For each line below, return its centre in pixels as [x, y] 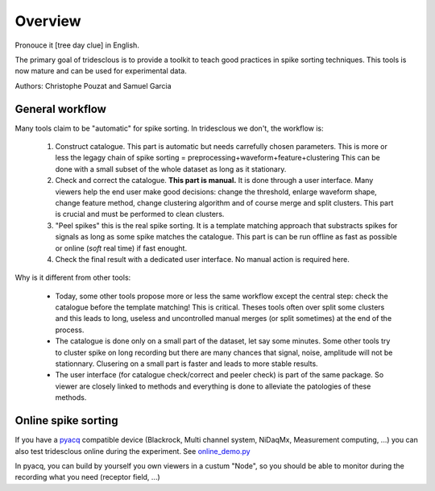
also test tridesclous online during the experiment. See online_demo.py [133, 451]
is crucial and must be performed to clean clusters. [140, 214]
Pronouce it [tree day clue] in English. [77, 45]
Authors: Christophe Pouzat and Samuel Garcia [93, 85]
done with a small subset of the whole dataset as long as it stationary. [171, 169]
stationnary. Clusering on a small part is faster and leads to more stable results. [186, 364]
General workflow [60, 109]
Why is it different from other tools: [73, 277]
